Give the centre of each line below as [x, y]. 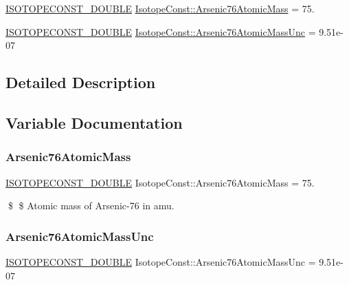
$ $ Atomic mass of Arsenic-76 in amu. [91, 205]
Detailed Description [81, 82]
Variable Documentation [94, 122]
